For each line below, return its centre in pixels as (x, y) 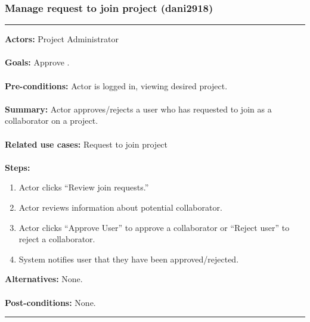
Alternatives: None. (44, 279)
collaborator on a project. (52, 121)
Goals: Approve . (37, 62)
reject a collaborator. (57, 239)
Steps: (18, 167)
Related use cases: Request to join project (86, 144)
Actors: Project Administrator (62, 39)
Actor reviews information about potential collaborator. (120, 207)
